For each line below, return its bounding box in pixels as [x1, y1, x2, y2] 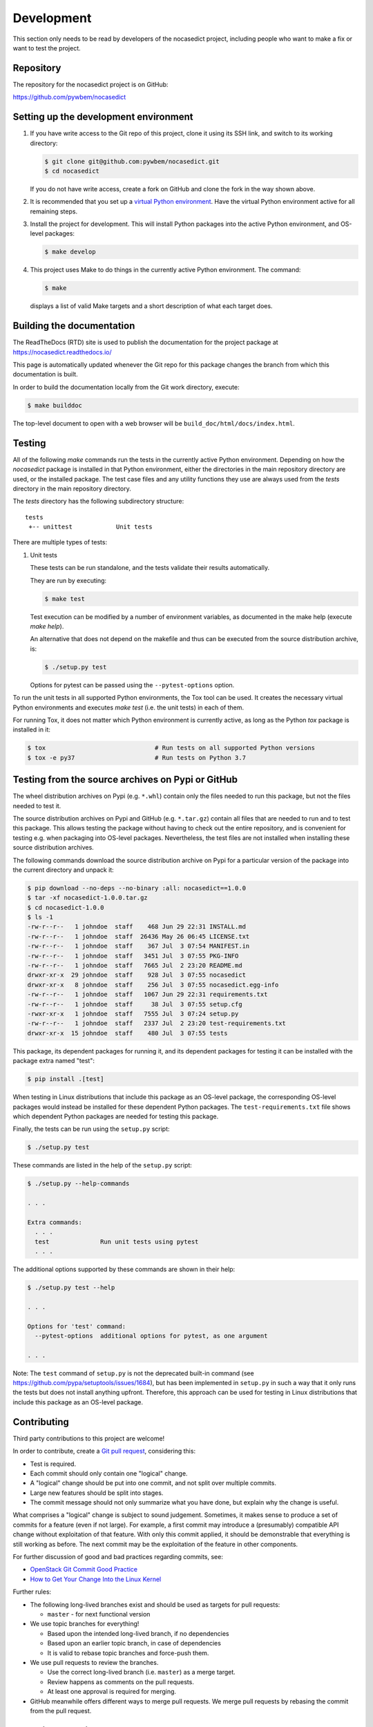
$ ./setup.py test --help [27, 1284, 115, 1291]
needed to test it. [12, 801, 61, 810]
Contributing [12, 1416, 69, 1428]
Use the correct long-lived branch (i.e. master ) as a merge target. [47, 1668, 236, 1677]
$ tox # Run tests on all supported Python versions [27, 744, 316, 752]
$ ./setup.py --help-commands [27, 1180, 130, 1187]
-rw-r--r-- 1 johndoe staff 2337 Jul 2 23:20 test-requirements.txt [27, 1020, 287, 1027]
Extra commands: [27, 1218, 83, 1226]
